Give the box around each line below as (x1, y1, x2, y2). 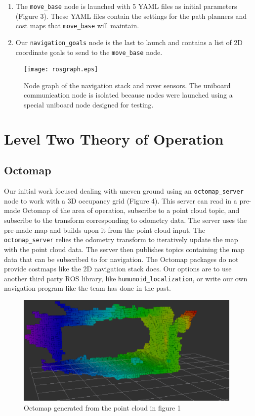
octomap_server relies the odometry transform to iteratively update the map (4, 234, 238, 245)
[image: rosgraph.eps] (24, 66, 98, 73)
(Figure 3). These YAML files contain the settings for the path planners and (15, 10, 247, 21)
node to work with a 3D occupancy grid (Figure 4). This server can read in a (4, 195, 237, 206)
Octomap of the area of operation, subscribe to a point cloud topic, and (22, 205, 240, 215)
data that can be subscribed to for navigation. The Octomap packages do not (4, 254, 239, 264)
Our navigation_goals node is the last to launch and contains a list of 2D (15, 37, 243, 47)
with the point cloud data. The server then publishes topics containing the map (4, 244, 245, 254)
